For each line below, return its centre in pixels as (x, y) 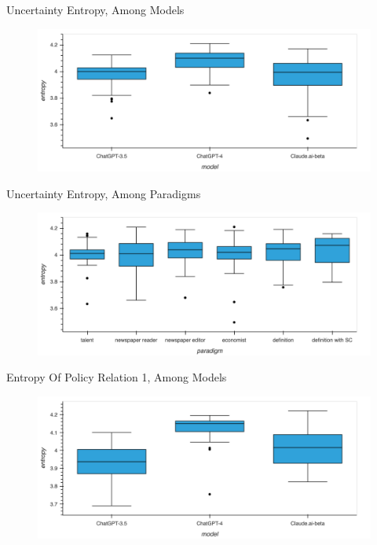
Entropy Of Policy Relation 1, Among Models (117, 377)
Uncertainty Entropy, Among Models (95, 9)
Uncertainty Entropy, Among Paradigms (104, 193)
